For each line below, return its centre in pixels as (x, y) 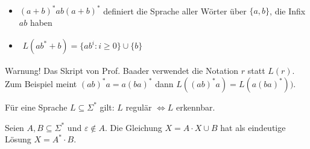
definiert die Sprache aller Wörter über (175, 11)
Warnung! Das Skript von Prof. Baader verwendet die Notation (122, 71)
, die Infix (288, 11)
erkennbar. (196, 107)
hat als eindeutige (253, 127)
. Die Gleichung (134, 127)
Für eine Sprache (36, 107)
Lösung (18, 139)
